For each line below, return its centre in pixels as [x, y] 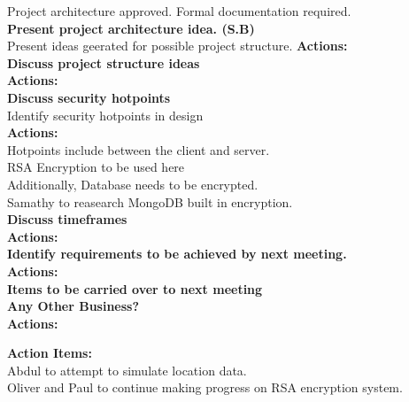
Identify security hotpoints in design [105, 115]
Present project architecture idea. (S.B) [131, 28]
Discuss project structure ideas [104, 62]
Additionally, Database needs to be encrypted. [133, 184]
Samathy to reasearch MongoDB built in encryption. [150, 201]
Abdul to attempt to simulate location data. [127, 370]
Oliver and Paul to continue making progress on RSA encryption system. [205, 387]
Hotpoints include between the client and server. [139, 149]
